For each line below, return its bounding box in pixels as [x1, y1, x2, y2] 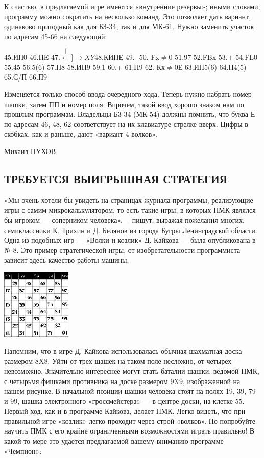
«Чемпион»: [4, 445, 42, 456]
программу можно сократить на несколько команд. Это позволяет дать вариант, [4, 11, 251, 21]
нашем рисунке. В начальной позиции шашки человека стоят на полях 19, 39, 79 [4, 386, 256, 396]
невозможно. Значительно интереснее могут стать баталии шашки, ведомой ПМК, [4, 365, 259, 376]
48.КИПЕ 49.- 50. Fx [94, 52, 159, 62]
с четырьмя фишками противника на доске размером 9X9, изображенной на [4, 375, 241, 386]
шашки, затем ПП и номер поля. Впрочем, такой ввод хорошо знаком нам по [4, 98, 244, 109]
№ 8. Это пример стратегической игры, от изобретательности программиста [4, 244, 241, 255]
